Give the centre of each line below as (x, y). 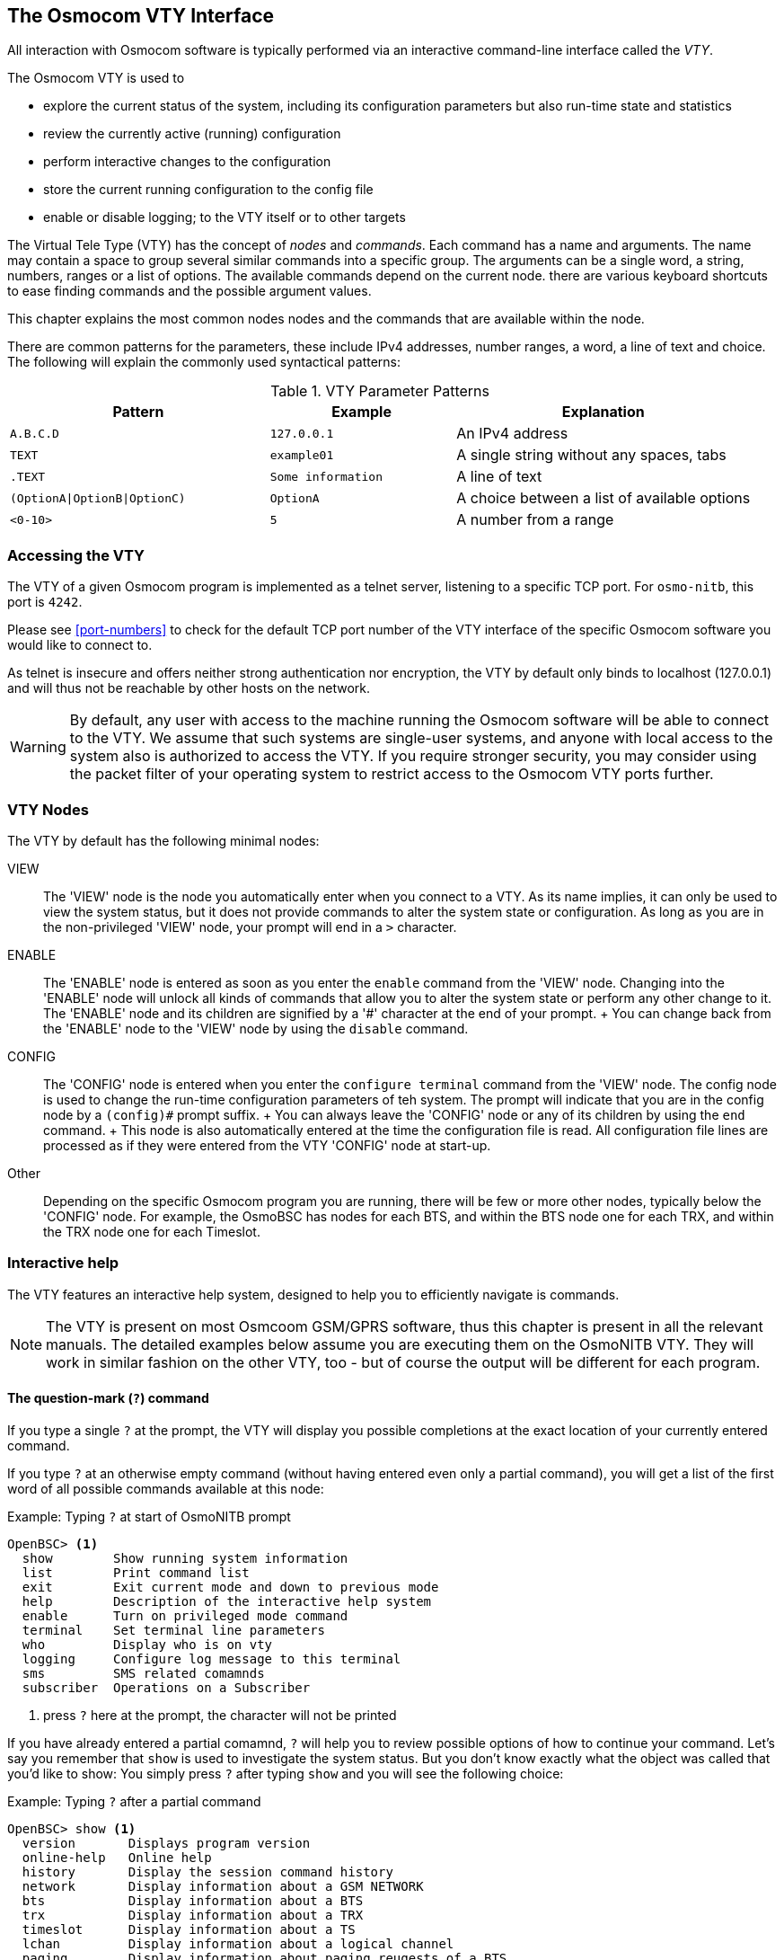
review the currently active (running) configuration (192, 134)
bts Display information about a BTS (193, 1900)
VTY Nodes (48, 809)
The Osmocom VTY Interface (141, 16)
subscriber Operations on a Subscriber (166, 1687)
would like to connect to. (80, 645)
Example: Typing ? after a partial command (134, 1801)
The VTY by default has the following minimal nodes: (163, 840)
